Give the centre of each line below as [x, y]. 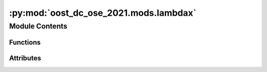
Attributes [25, 58]
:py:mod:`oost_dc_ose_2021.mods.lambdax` [103, 13]
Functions [25, 42]
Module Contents [38, 26]
